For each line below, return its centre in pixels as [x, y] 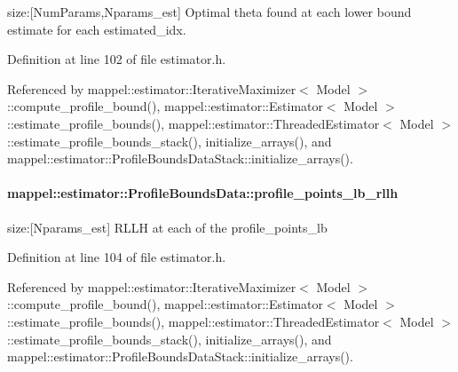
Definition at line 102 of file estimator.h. [117, 59]
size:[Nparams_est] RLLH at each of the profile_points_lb [167, 227]
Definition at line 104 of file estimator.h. [117, 257]
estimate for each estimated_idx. [97, 29]
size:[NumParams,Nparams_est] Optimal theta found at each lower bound [209, 12]
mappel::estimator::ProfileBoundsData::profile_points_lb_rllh [203, 193]
